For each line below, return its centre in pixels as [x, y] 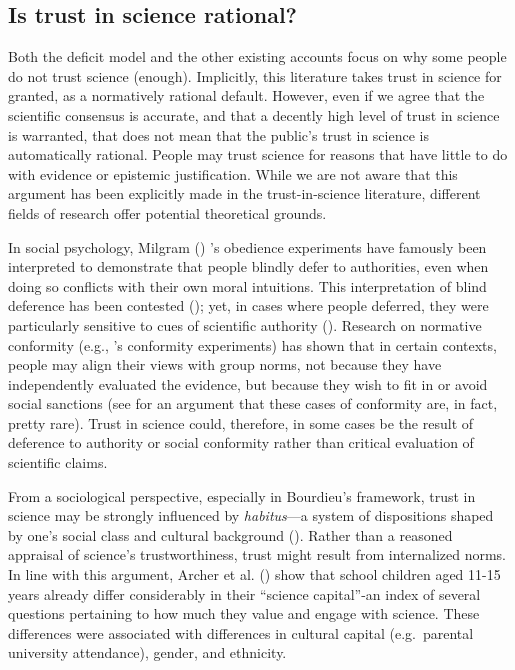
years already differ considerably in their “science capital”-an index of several [244, 593]
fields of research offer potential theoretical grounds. [167, 212]
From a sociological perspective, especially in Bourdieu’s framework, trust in [242, 495]
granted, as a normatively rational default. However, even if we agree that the [246, 95]
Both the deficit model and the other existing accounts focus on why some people [257, 56]
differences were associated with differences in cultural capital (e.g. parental [241, 632]
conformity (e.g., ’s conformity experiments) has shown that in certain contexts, [252, 344]
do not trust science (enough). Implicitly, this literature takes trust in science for [255, 75]
